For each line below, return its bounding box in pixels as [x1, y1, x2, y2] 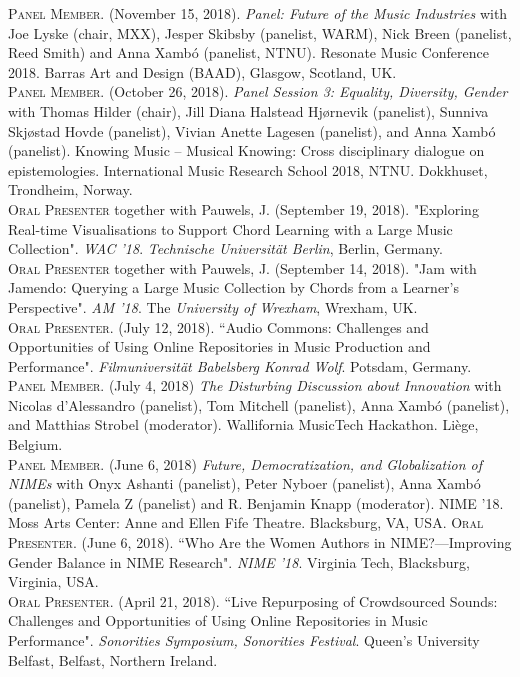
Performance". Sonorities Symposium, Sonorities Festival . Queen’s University [8, 630, 480, 650]
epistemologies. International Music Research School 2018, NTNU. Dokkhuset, [8, 159, 488, 180]
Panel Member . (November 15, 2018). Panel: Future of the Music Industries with [8, 3, 508, 23]
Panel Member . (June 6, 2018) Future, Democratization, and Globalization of [8, 453, 482, 474]
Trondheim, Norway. [8, 179, 133, 200]
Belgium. [8, 434, 63, 455]
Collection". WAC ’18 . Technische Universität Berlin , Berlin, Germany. [8, 238, 443, 259]
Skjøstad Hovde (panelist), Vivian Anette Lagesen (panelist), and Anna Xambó [8, 120, 496, 141]
